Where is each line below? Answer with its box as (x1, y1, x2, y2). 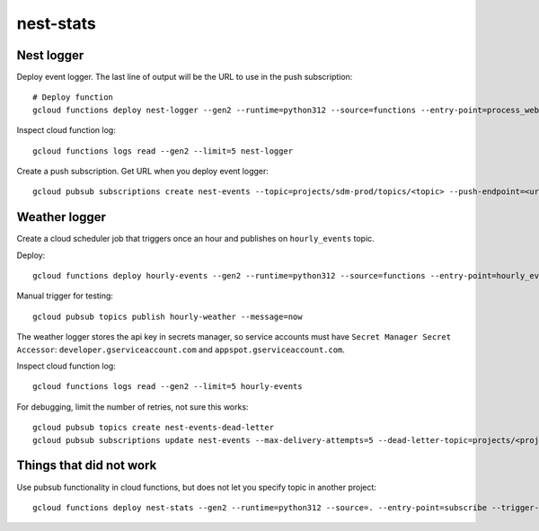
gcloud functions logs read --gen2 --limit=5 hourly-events (32, 382, 303, 392)
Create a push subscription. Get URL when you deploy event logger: (16, 166, 269, 177)
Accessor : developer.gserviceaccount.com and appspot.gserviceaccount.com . (16, 344, 346, 355)
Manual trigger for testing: (16, 290, 114, 301)
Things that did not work (16, 458, 157, 473)
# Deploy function (32, 93, 114, 102)
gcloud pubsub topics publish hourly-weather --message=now (32, 311, 303, 322)
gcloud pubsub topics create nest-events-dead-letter (32, 422, 274, 433)
